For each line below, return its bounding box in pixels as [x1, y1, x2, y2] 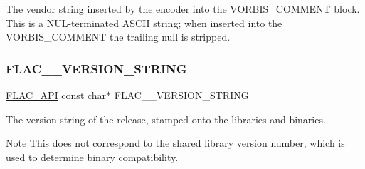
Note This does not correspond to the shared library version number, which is [6, 135, 345, 150]
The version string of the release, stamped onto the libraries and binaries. [6, 111, 326, 126]
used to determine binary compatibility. [6, 149, 179, 164]
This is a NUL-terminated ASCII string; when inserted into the [6, 15, 282, 30]
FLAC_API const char [6, 88, 107, 102]
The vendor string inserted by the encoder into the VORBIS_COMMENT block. [6, 1, 360, 16]
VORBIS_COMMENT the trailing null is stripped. [6, 29, 231, 44]
